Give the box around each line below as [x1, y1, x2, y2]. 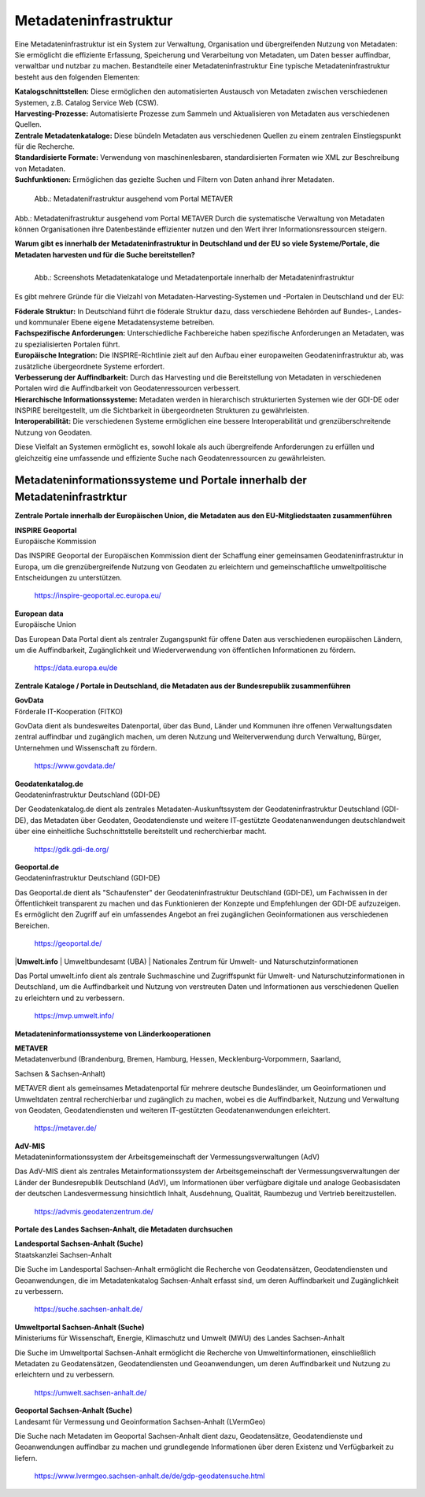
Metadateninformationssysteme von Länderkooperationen [14, 1028, 212, 1039]
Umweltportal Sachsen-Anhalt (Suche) [14, 1322, 145, 1332]
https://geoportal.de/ [34, 939, 102, 948]
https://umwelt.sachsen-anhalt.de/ [34, 1388, 147, 1397]
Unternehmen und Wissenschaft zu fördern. [14, 743, 157, 752]
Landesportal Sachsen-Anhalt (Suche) [14, 1239, 143, 1248]
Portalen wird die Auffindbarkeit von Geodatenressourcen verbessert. [14, 384, 241, 393]
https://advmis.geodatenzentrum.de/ [34, 1206, 153, 1216]
